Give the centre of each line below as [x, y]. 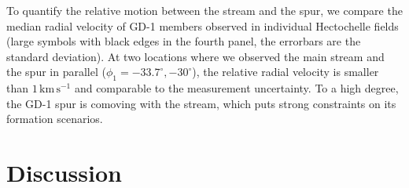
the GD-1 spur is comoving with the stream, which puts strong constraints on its [201, 103]
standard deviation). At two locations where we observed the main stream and [195, 56]
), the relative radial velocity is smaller [286, 72]
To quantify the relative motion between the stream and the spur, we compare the [204, 10]
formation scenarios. [55, 119]
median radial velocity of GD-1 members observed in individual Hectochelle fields [203, 25]
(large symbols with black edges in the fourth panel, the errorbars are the [184, 41]
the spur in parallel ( [56, 72]
